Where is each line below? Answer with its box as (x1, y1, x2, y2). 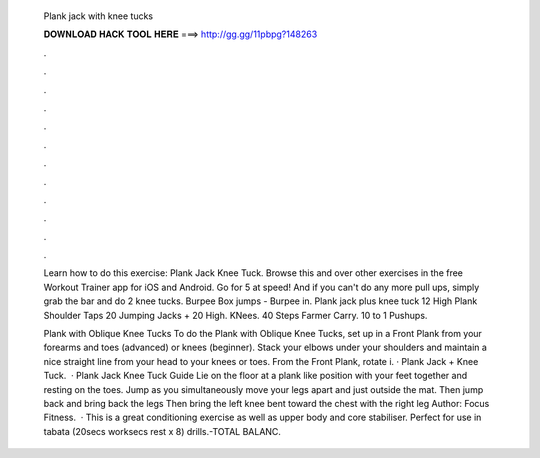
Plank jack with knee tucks (43, 10, 154, 22)
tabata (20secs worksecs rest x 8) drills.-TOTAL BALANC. (43, 425, 282, 437)
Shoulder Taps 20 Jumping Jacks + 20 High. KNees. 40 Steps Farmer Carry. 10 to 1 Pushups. (43, 309, 428, 321)
